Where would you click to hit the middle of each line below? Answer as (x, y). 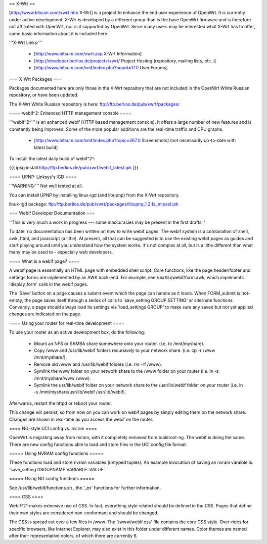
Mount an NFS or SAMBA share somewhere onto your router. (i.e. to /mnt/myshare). (119, 344)
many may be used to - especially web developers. (61, 252)
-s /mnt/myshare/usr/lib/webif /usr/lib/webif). (80, 392)
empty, (16, 300)
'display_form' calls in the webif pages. (49, 284)
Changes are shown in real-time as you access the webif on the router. (81, 419)
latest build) (46, 147)
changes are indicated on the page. (45, 314)
